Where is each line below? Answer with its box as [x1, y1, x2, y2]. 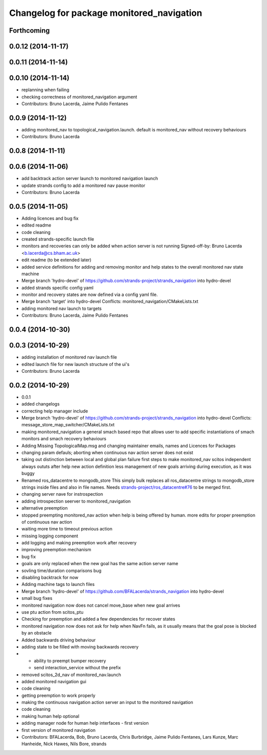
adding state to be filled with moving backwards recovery [21, 643, 139, 649]
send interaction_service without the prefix [34, 665, 121, 671]
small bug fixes [21, 595, 53, 601]
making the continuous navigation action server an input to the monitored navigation [21, 699, 193, 705]
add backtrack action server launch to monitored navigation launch [21, 175, 158, 181]
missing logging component [21, 533, 79, 539]
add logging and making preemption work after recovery [21, 540, 137, 546]
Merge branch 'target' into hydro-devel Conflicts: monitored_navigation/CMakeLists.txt [21, 298, 199, 304]
